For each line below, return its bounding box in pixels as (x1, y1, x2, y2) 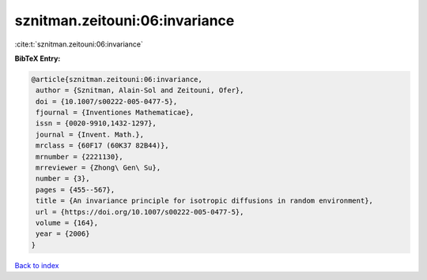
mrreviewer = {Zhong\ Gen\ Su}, (36, 163, 161, 173)
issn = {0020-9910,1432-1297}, (36, 119, 157, 128)
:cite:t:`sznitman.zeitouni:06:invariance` (14, 39, 144, 49)
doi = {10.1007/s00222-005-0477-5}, (36, 97, 178, 106)
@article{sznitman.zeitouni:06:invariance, (31, 75, 203, 84)
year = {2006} (36, 230, 90, 238)
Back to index (14, 260, 59, 270)
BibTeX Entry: (14, 54, 61, 63)
